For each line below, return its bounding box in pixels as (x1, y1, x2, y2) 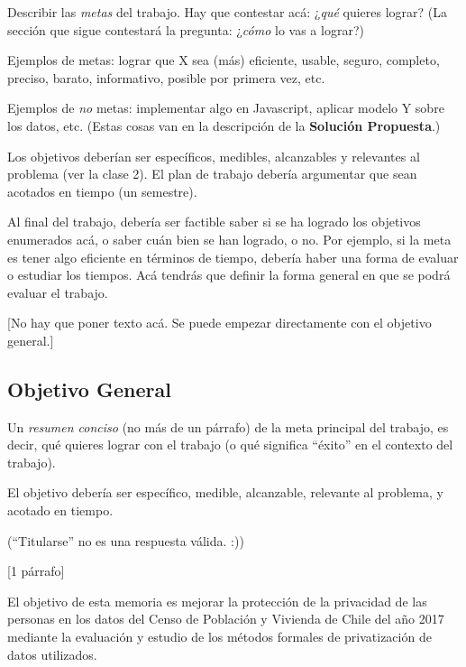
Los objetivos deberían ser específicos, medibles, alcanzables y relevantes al (7, 146, 420, 165)
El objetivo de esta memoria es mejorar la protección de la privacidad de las (7, 591, 427, 610)
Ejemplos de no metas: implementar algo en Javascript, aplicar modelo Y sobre (7, 98, 444, 117)
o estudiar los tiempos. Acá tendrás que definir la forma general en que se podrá (7, 265, 451, 284)
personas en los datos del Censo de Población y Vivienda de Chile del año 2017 (7, 609, 444, 628)
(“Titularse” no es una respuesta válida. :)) (7, 531, 244, 550)
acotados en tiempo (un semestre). (7, 181, 197, 200)
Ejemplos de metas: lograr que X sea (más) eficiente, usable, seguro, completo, (7, 51, 440, 69)
